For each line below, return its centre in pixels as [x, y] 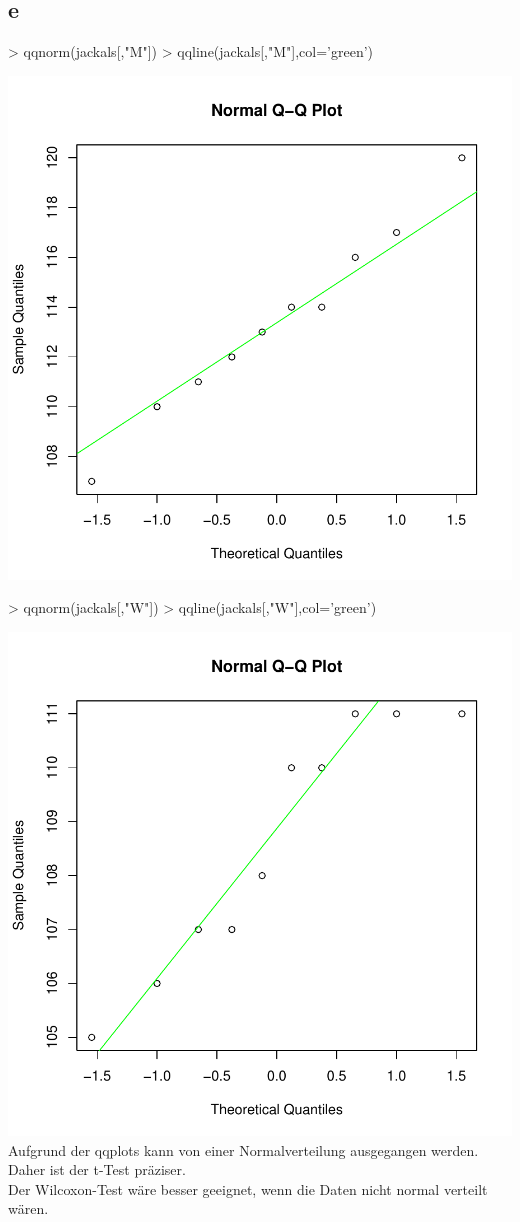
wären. [28, 1208]
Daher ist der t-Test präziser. [97, 1169]
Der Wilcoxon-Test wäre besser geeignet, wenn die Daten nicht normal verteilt [248, 1188]
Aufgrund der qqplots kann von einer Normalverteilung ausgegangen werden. [243, 1149]
